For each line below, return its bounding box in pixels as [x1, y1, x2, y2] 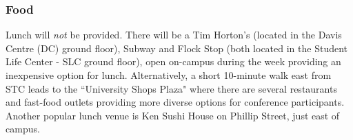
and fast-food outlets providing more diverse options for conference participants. [6, 95, 345, 109]
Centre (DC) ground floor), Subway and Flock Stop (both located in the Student [6, 40, 348, 55]
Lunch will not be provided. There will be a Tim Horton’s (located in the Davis [6, 27, 342, 42]
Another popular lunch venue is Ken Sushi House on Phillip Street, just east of [6, 108, 340, 122]
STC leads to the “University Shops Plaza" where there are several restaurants [6, 81, 337, 95]
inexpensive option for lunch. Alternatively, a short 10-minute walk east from [6, 68, 332, 82]
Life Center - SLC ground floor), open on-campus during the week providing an [6, 54, 341, 69]
